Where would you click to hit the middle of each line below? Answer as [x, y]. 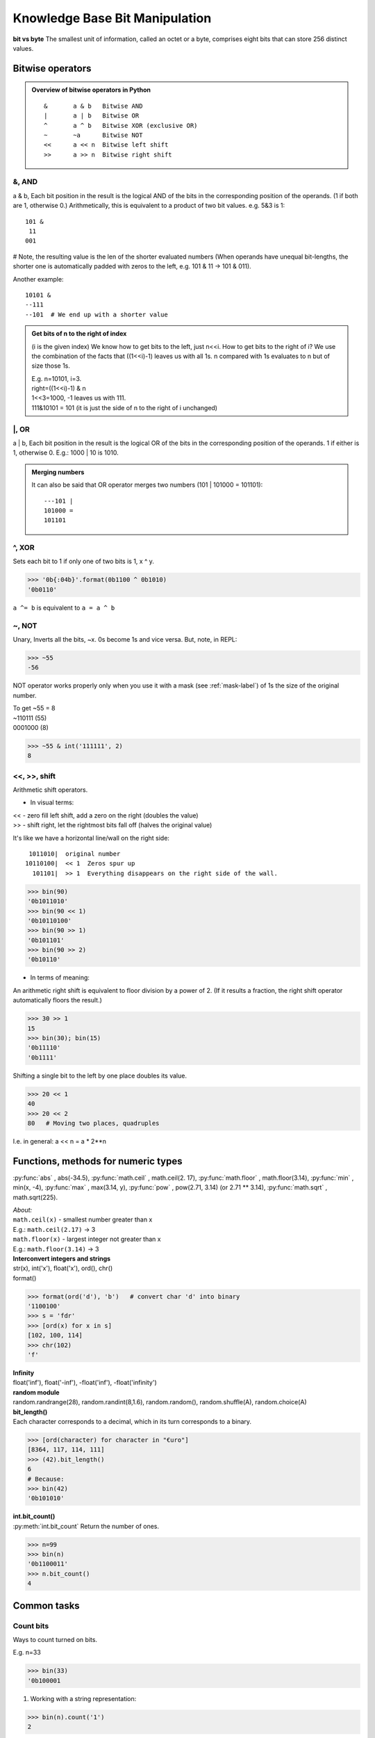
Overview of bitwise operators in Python [91, 90]
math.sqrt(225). [35, 1197]
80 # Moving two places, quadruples [93, 1123]
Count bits [31, 1625]
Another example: [38, 279]
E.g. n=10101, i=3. [57, 378]
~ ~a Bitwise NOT [93, 135]
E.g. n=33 [27, 1652]
